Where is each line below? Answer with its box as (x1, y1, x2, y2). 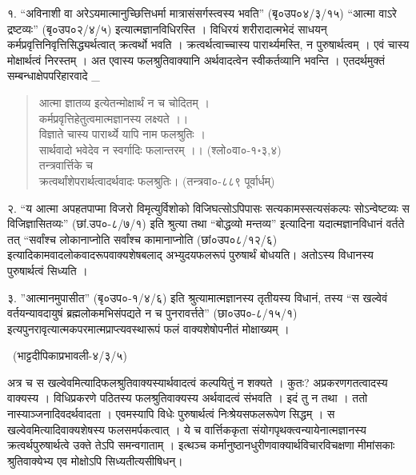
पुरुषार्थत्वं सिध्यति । (7, 261, 88, 278)
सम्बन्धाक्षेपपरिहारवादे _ (7, 67, 100, 84)
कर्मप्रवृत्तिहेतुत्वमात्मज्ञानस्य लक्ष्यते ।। (38, 110, 189, 126)
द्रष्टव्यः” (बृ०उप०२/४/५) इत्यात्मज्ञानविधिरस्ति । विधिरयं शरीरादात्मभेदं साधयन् (7, 20, 327, 37)
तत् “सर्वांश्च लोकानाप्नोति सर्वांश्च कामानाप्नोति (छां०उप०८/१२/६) (7, 230, 278, 247)
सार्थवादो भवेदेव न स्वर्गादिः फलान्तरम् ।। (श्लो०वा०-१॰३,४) (38, 141, 282, 158)
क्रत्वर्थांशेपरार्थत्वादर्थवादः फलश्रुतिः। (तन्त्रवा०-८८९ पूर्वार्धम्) (38, 172, 275, 189)
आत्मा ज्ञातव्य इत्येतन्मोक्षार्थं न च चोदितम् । (38, 94, 210, 110)
